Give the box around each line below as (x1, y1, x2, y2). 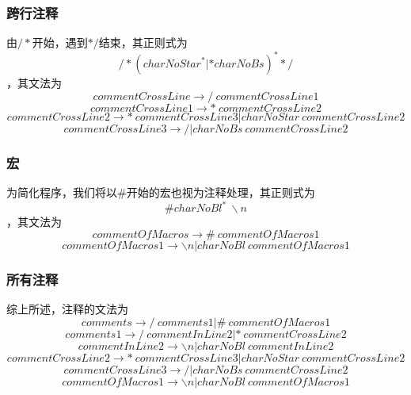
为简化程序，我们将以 (6, 184, 117, 201)
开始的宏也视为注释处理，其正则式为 (126, 184, 315, 201)
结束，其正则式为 (98, 34, 188, 51)
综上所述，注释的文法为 (6, 301, 128, 317)
